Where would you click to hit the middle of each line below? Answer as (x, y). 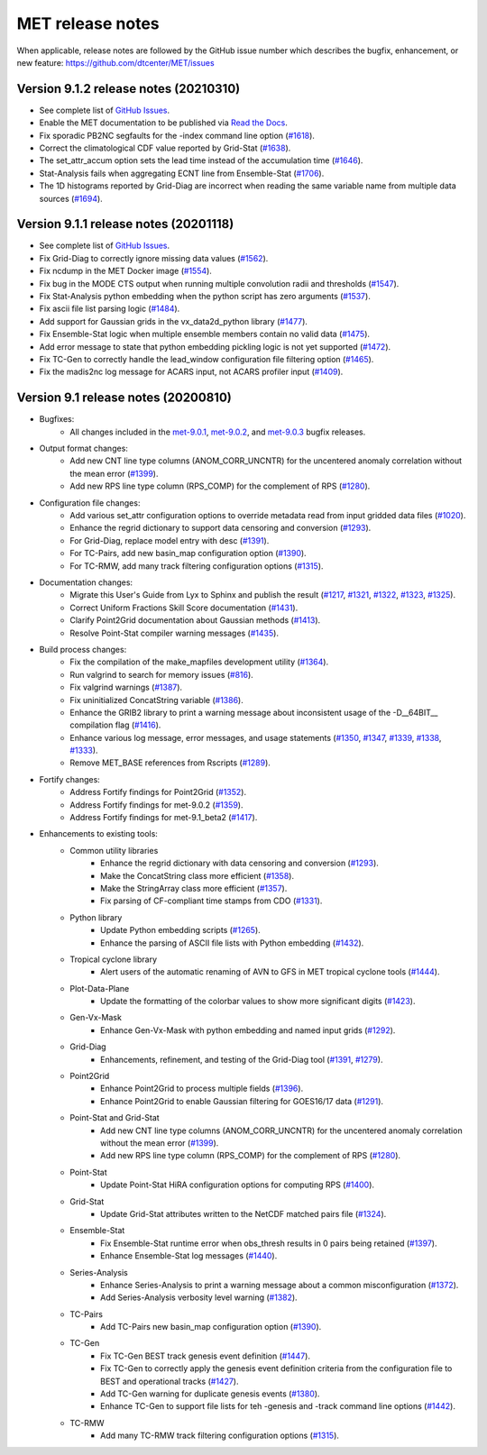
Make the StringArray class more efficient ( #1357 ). (194, 888)
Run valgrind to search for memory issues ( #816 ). (162, 674)
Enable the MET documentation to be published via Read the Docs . (164, 123)
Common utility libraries (114, 850)
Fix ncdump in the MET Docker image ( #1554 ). (125, 271)
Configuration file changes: (90, 503)
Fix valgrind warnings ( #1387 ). (126, 687)
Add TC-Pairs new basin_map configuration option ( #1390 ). (211, 1327)
